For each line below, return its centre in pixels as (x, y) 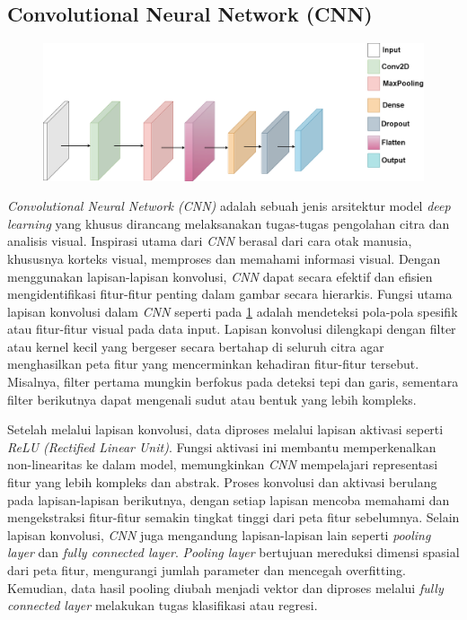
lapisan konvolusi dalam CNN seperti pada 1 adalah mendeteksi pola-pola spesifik (233, 311)
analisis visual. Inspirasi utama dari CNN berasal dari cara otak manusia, (210, 241)
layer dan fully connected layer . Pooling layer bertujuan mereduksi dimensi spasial (233, 552)
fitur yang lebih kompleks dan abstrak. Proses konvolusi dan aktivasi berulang (222, 482)
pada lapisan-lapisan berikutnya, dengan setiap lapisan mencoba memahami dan (229, 499)
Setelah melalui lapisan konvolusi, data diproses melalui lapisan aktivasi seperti (225, 429)
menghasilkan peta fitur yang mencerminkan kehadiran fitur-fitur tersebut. (213, 364)
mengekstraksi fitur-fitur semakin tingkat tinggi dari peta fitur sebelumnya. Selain (233, 517)
